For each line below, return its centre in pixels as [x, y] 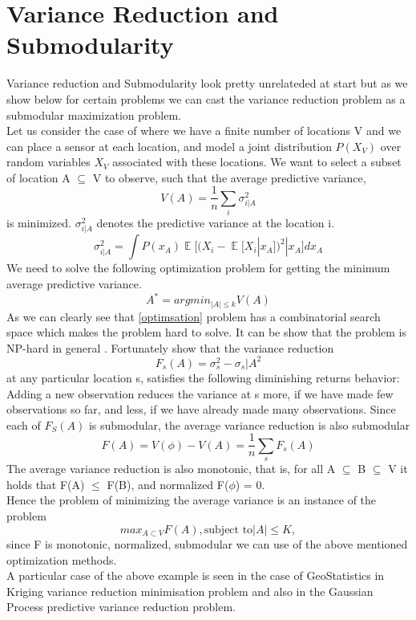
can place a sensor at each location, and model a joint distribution [169, 146]
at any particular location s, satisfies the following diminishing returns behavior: [203, 377]
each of [24, 424]
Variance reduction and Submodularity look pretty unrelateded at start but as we [207, 83]
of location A [38, 177]
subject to [228, 530]
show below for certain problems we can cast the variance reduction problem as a [206, 98]
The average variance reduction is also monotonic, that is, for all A [171, 469]
